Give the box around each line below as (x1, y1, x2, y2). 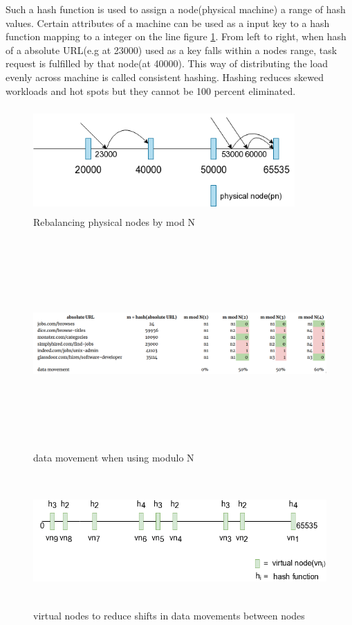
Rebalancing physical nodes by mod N (33, 214, 196, 229)
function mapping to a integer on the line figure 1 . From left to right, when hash (6, 29, 346, 44)
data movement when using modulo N (33, 450, 194, 465)
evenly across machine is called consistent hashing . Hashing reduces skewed (6, 69, 324, 84)
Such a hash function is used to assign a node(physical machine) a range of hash (6, 2, 346, 16)
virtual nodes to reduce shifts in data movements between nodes (33, 608, 305, 622)
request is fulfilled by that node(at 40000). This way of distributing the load (6, 56, 328, 71)
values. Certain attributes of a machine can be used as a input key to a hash (6, 15, 330, 30)
